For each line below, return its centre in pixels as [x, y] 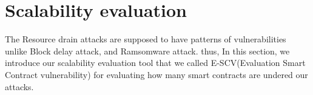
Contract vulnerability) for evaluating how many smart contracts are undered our [156, 74]
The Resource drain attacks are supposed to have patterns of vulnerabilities [146, 39]
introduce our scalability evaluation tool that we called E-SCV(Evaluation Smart [155, 63]
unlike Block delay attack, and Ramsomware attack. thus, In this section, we [147, 51]
